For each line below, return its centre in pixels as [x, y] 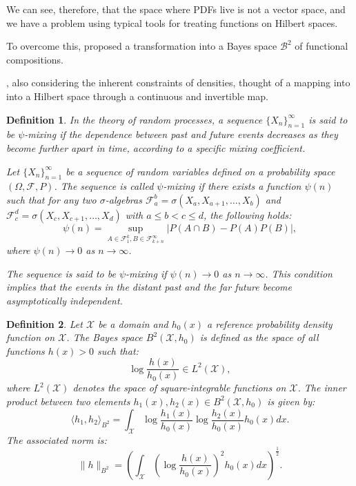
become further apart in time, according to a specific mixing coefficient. [156, 147]
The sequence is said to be [61, 273]
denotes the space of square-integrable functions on [179, 388]
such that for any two [51, 199]
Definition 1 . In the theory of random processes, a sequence [135, 119]
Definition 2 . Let [44, 323]
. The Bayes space [105, 337]
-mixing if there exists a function [232, 186]
